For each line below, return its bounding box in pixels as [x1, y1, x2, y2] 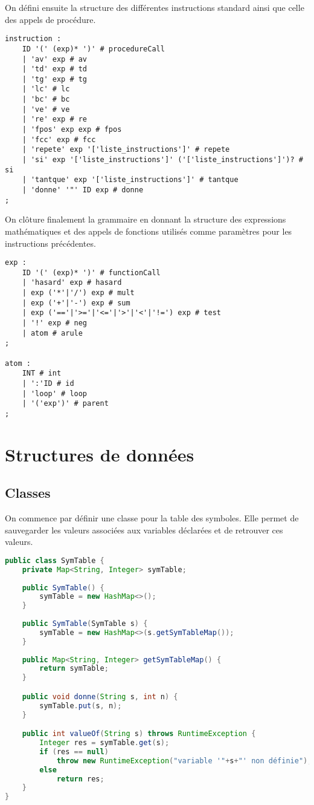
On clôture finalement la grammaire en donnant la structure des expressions [5, 213, 286, 226]
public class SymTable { [5, 556, 104, 565]
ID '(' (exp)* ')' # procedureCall [22, 44, 165, 53]
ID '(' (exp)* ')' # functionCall [22, 268, 161, 277]
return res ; [56, 774, 104, 783]
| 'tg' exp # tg [22, 74, 88, 83]
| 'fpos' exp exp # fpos [22, 125, 122, 134]
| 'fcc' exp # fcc [22, 135, 96, 144]
